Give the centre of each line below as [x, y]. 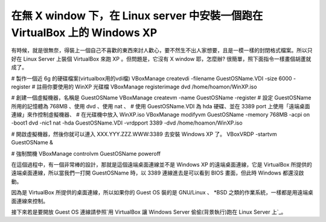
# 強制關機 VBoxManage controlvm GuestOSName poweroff [86, 153]
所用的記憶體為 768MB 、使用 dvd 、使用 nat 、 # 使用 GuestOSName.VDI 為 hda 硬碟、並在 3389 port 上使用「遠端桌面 [161, 106]
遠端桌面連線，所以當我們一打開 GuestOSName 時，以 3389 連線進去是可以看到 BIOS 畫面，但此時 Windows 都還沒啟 [158, 173]
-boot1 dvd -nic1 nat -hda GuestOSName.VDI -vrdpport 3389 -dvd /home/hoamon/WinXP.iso [127, 123]
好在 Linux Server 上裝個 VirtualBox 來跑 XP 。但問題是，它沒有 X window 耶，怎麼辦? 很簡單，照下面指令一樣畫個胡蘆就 [161, 59]
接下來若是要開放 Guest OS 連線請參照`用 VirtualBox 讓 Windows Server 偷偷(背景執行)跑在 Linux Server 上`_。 [149, 212]
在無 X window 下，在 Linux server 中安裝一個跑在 [137, 16]
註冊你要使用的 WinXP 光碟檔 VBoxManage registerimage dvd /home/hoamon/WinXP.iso [147, 87]
